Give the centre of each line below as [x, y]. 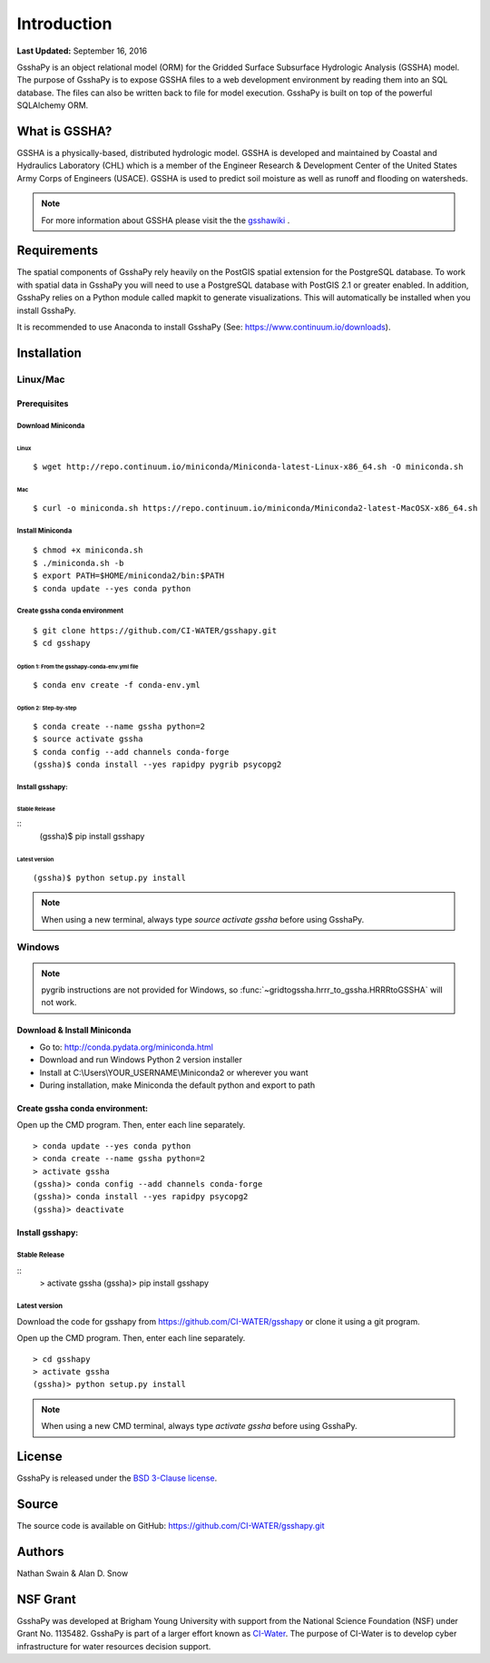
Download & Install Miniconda [74, 1031]
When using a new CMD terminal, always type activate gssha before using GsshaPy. [199, 1426]
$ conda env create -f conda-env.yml [117, 685]
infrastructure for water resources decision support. [114, 1646]
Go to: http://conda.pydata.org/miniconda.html [126, 1047]
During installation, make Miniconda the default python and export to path [177, 1085]
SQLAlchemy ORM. [53, 105]
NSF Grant [47, 1599]
